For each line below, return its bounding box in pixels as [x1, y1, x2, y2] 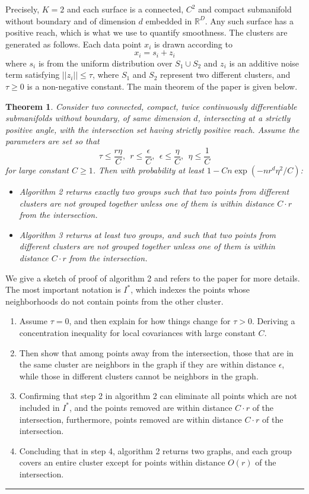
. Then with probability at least [93, 164, 205, 176]
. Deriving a [251, 315, 295, 327]
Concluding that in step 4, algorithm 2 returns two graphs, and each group [19, 444, 292, 457]
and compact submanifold [198, 3, 292, 15]
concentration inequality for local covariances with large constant [19, 326, 256, 338]
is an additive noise [229, 56, 300, 69]
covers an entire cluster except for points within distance [19, 456, 225, 468]
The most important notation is [5, 283, 121, 296]
